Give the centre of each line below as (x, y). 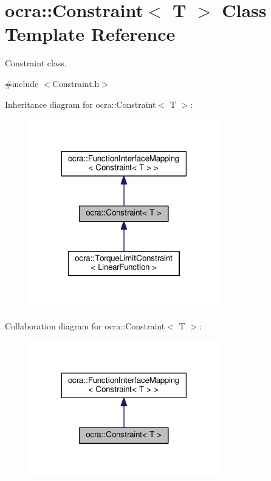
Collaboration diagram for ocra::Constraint (85, 325)
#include (22, 83)
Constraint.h (76, 83)
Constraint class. (36, 63)
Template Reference (90, 34)
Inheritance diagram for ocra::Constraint (81, 104)
